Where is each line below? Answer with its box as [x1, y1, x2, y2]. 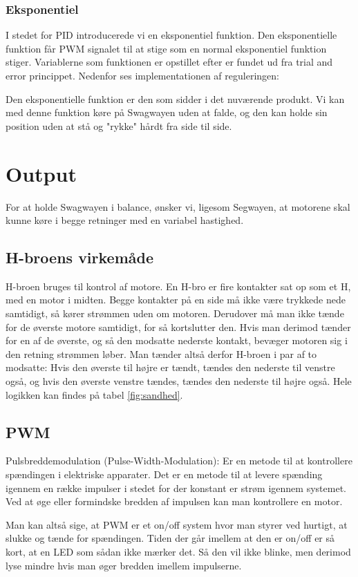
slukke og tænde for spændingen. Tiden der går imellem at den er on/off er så [6, 531, 335, 545]
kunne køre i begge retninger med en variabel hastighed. [6, 213, 244, 227]
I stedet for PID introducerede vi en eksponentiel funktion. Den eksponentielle [6, 28, 337, 42]
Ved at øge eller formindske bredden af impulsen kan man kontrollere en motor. [6, 494, 343, 509]
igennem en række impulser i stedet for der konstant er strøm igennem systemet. [6, 480, 346, 495]
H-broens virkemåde [6, 247, 154, 268]
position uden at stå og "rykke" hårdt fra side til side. [6, 118, 232, 133]
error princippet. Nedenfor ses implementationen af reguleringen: [6, 68, 279, 82]
